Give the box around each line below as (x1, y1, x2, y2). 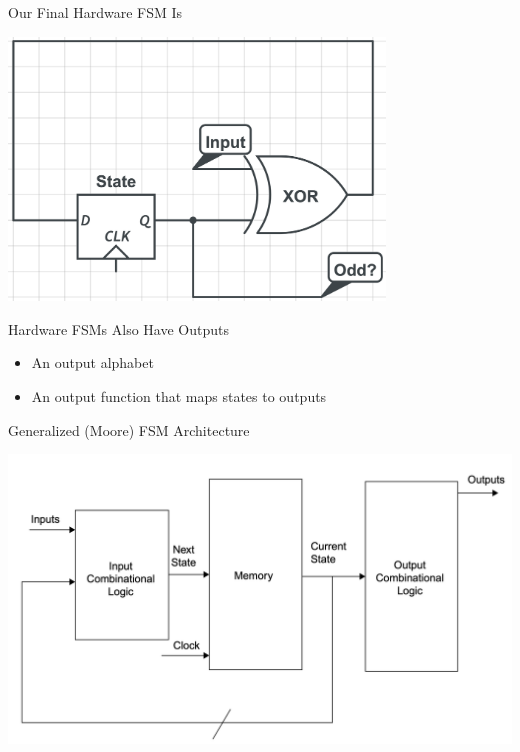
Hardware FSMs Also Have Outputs (8, 318, 230, 339)
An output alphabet (31, 352, 154, 373)
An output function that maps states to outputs (31, 386, 327, 407)
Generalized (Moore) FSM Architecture (8, 419, 250, 440)
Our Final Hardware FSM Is (8, 2, 183, 22)
